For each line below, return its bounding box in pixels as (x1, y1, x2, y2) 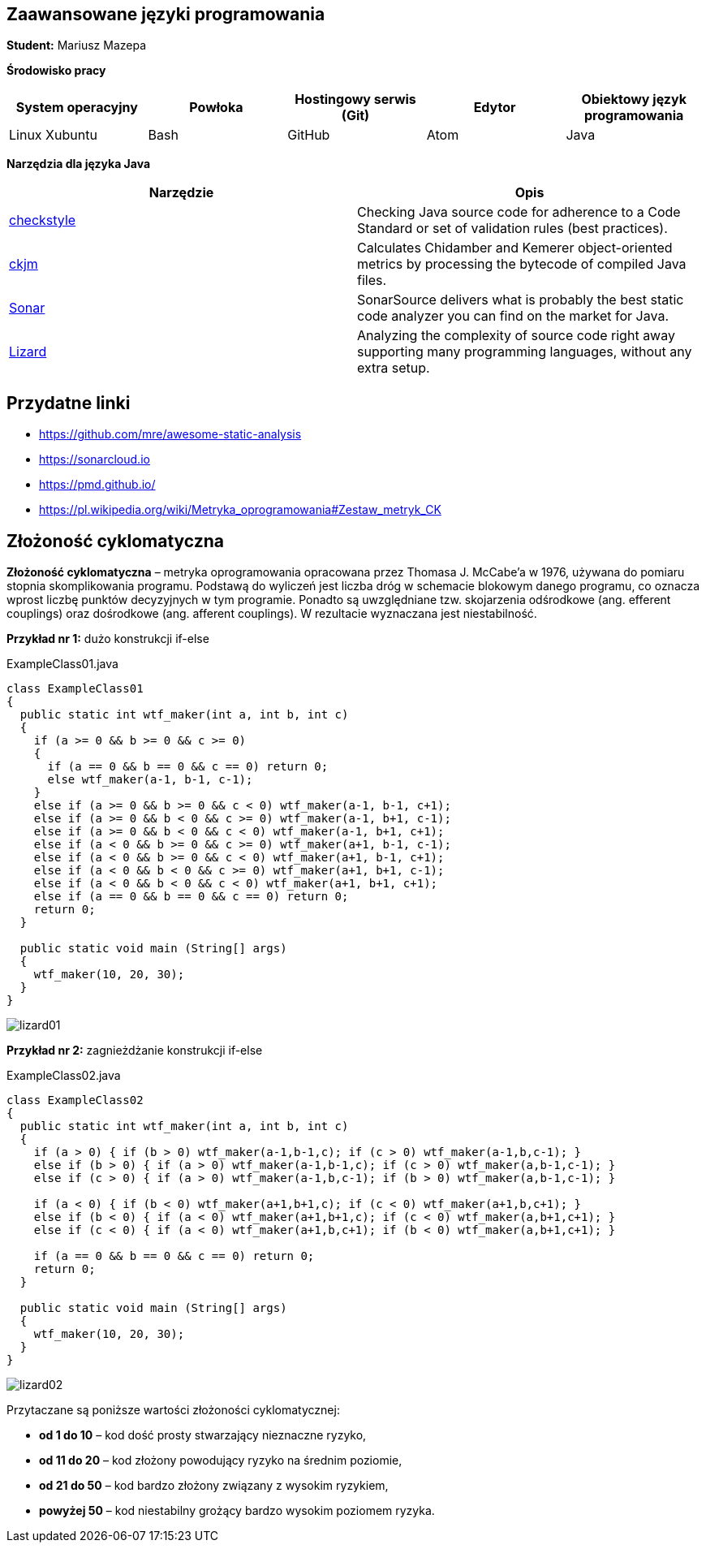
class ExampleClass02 (6, 1094, 144, 1107)
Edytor (473, 99, 516, 116)
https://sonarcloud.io (39, 452, 150, 467)
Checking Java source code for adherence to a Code (357, 204, 681, 221)
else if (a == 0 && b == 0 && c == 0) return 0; (33, 890, 349, 904)
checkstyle (9, 212, 76, 229)
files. (357, 272, 387, 289)
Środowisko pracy (6, 63, 106, 78)
